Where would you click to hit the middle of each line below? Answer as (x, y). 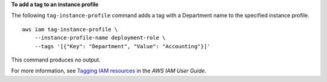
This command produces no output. (56, 60)
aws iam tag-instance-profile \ (70, 29)
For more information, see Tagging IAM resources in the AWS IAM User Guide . (109, 71)
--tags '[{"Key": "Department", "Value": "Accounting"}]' (122, 46)
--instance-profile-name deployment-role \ (100, 38)
